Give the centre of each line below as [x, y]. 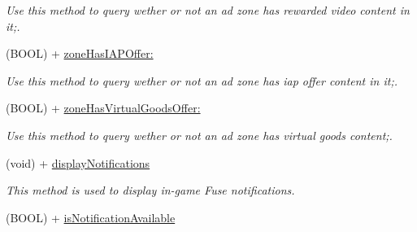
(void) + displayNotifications [78, 162]
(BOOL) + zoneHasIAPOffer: [80, 53]
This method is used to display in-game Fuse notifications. [150, 190]
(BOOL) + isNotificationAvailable [91, 217]
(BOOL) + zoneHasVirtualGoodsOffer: [103, 108]
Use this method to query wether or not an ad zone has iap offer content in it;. [202, 80]
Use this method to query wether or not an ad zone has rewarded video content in [208, 10]
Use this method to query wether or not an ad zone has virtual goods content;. [199, 135]
